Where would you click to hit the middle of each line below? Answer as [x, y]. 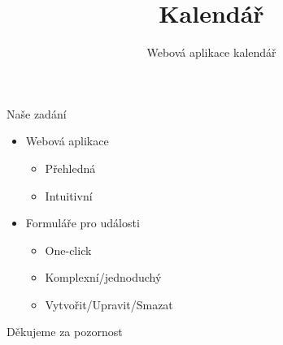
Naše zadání [37, 113]
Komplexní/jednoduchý [103, 277]
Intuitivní [69, 195]
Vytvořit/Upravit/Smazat [109, 304]
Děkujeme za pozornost [65, 332]
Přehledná [70, 168]
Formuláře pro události [83, 223]
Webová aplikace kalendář [211, 52]
